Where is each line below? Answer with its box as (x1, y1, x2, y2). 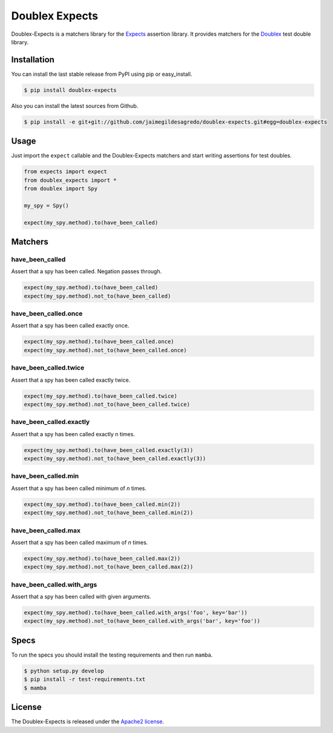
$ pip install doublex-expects (24, 87, 117, 93)
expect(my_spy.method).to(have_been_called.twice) (24, 393, 178, 399)
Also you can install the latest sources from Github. (11, 102, 139, 109)
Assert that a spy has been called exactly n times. (11, 430, 136, 437)
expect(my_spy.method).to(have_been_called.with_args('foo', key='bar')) (24, 609, 248, 616)
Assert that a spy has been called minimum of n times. (11, 485, 147, 492)
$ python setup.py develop (24, 667, 104, 674)
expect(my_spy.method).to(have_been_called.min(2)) (24, 500, 181, 508)
